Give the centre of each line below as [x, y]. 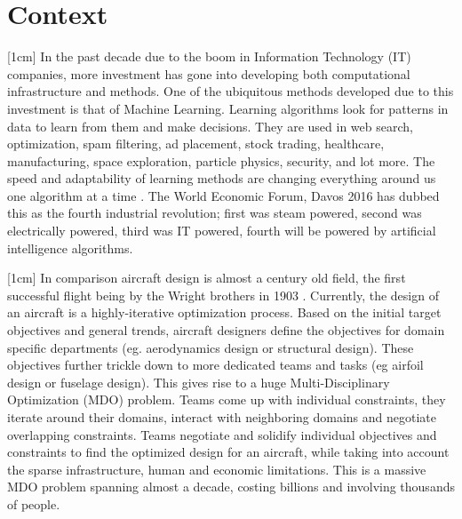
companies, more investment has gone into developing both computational [209, 73]
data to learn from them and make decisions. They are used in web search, [210, 126]
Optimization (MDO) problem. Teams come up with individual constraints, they [227, 399]
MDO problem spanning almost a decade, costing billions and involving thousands [231, 487]
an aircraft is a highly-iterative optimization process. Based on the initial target [224, 312]
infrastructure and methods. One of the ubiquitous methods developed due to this [231, 91]
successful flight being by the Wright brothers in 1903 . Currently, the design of [223, 295]
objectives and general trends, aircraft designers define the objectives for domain [226, 330]
